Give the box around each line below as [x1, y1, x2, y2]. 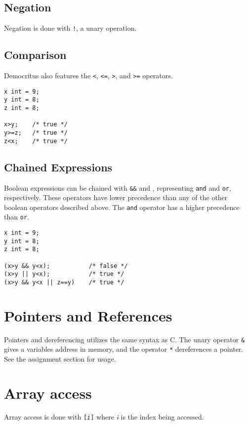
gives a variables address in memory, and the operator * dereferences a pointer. [4, 344, 244, 354]
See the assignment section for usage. [4, 354, 116, 364]
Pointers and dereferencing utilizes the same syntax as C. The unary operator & [4, 334, 245, 344]
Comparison [4, 47, 67, 62]
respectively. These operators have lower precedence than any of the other [4, 192, 228, 203]
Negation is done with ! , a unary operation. [4, 23, 137, 33]
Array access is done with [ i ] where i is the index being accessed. [4, 411, 204, 422]
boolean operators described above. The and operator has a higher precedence [4, 202, 240, 212]
